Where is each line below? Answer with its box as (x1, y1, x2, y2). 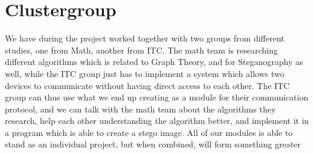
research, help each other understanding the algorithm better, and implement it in (5, 114, 309, 127)
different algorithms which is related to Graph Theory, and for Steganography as (5, 55, 303, 68)
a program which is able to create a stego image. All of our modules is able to (5, 126, 293, 138)
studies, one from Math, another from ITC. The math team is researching (5, 43, 278, 56)
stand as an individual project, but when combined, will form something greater (5, 138, 301, 150)
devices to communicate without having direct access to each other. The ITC (5, 79, 290, 91)
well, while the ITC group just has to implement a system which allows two (5, 67, 284, 79)
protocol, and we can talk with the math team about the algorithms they (5, 102, 276, 115)
